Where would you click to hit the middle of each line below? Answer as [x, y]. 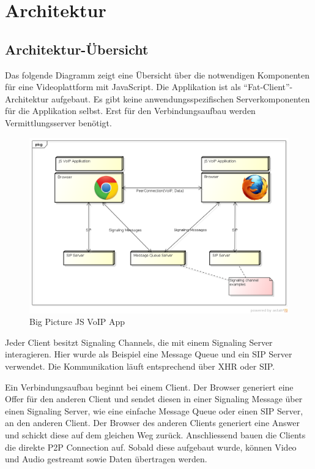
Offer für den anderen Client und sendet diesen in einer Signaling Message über [154, 399]
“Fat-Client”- [268, 87]
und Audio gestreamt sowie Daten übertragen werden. [106, 459]
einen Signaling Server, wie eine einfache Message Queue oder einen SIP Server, [154, 410]
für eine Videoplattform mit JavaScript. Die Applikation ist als [123, 87]
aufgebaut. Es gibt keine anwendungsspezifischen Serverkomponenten [180, 98]
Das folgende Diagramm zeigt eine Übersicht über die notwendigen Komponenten [157, 74]
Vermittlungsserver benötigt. [58, 122]
